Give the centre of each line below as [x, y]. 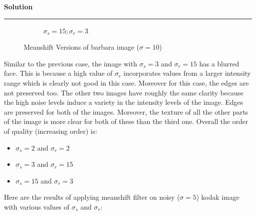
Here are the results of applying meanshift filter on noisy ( [92, 197]
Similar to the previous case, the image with [71, 63]
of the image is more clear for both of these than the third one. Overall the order [126, 121]
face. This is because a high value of [58, 73]
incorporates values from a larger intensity [187, 73]
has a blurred [219, 63]
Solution [18, 6]
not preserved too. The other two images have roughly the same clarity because [124, 92]
